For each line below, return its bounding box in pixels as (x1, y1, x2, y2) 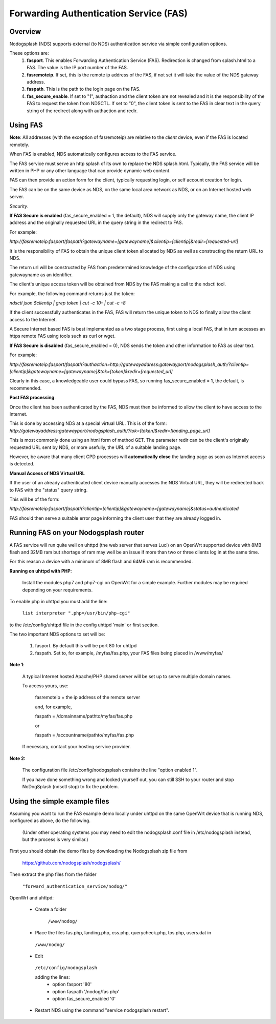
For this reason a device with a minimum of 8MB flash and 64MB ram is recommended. (9, 559, 193, 565)
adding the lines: (35, 974, 70, 980)
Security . (9, 203, 29, 209)
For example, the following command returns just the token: (9, 290, 135, 297)
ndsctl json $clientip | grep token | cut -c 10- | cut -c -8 (9, 300, 126, 306)
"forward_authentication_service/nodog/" (22, 883, 128, 889)
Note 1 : (9, 662, 25, 668)
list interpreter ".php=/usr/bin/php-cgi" (22, 610, 130, 616)
